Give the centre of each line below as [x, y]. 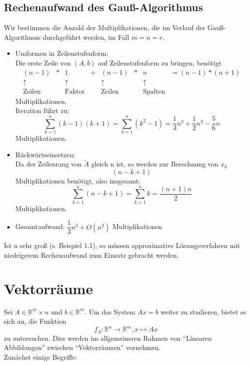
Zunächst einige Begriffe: [40, 357]
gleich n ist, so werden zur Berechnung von [155, 164]
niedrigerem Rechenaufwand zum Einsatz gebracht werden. [91, 255]
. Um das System [110, 311]
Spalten [154, 91]
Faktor [75, 91]
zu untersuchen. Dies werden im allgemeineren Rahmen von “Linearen [108, 338]
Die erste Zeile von [43, 62]
